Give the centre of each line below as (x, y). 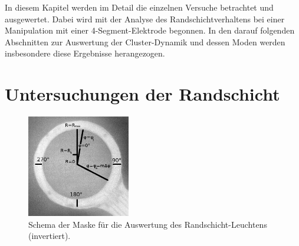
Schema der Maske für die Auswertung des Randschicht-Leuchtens (148, 224)
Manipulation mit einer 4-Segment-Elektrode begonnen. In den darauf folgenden (150, 30)
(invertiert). (50, 236)
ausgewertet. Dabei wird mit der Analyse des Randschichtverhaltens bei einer (145, 19)
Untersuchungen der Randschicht (142, 94)
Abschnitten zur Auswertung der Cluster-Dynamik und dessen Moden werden (145, 41)
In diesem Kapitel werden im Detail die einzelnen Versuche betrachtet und (139, 7)
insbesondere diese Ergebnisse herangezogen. (85, 53)
